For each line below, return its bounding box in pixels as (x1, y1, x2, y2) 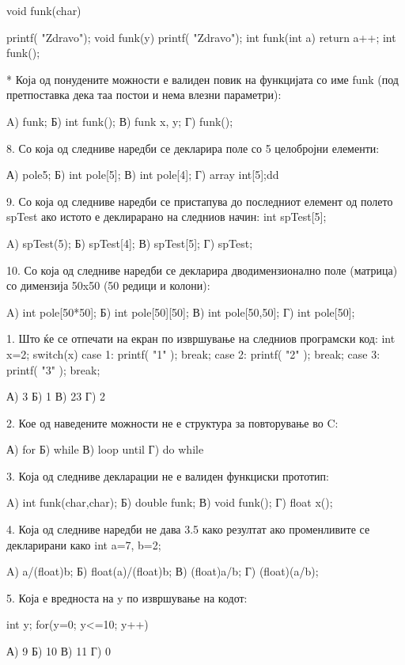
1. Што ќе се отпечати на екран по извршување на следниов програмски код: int (6, 330, 396, 347)
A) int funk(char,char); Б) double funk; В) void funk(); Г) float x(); (6, 494, 333, 511)
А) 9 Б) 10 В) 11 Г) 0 (6, 643, 111, 659)
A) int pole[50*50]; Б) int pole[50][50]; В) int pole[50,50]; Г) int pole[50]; (6, 303, 355, 320)
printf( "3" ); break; (6, 361, 100, 378)
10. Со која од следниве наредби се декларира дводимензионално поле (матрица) (6, 261, 398, 278)
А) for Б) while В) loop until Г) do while (6, 441, 204, 458)
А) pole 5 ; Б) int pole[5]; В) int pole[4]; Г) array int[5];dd (6, 166, 279, 183)
